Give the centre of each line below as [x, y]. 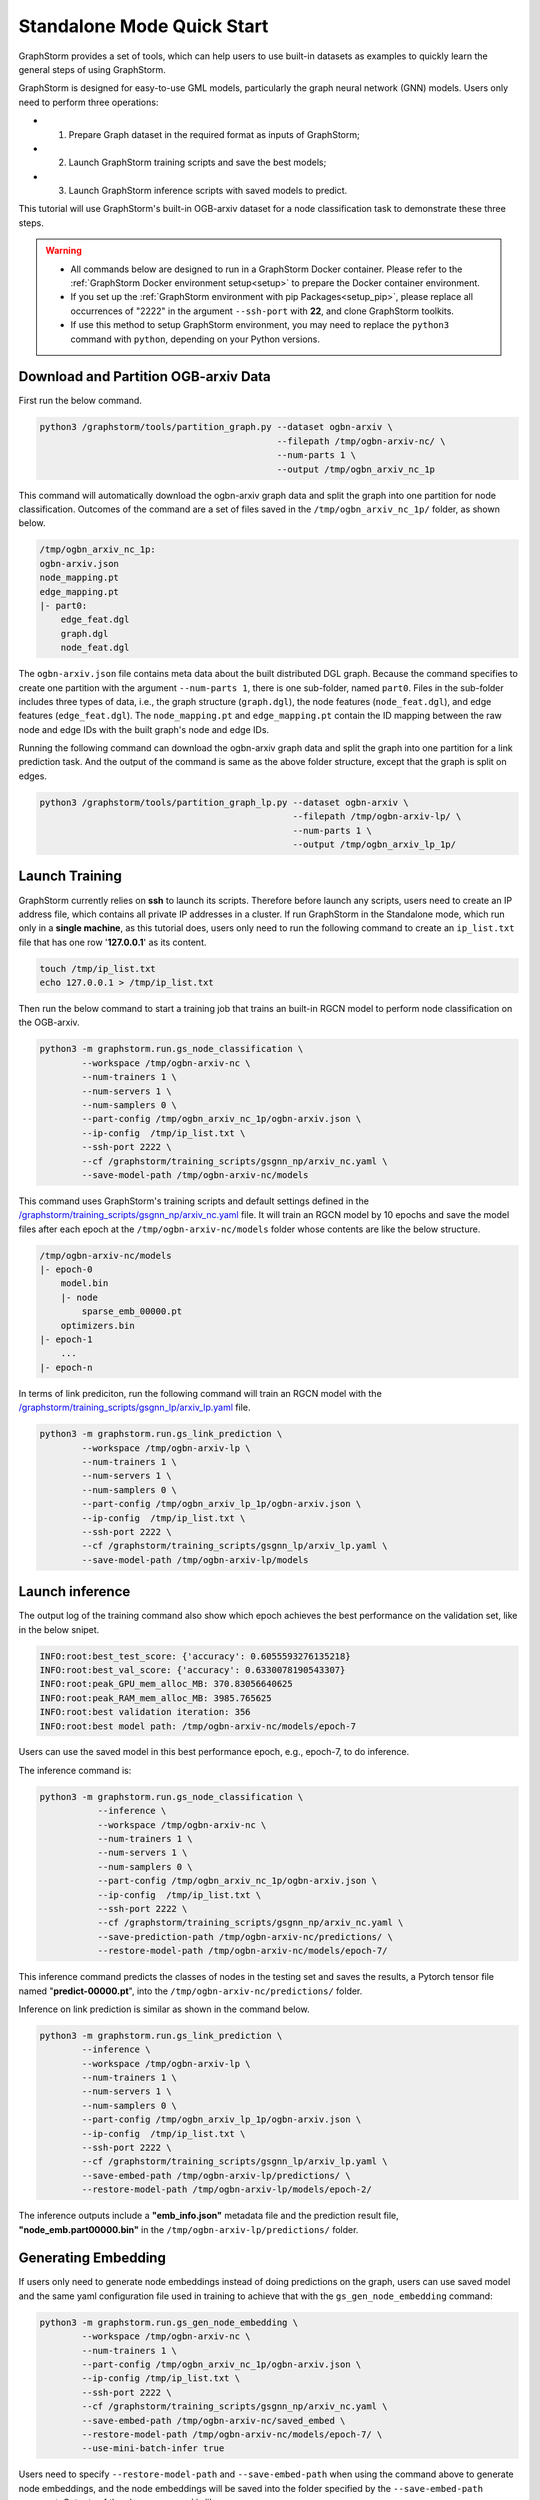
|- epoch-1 [66, 1339]
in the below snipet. [59, 1629]
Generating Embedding [92, 2258]
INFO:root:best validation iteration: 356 [145, 1712]
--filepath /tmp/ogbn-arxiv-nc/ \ [361, 441]
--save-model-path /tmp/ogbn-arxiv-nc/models [195, 1174]
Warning [63, 251]
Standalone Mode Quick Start [143, 26]
